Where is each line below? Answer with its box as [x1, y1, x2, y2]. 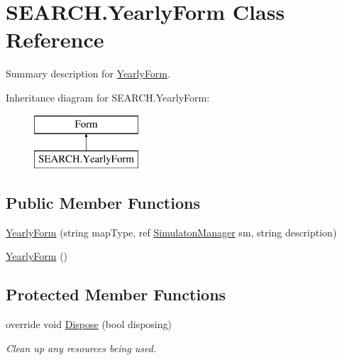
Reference [6, 25, 104, 54]
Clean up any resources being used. [6, 340, 157, 355]
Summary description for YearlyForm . [6, 66, 170, 81]
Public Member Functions [6, 192, 200, 214]
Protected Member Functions [6, 283, 226, 305]
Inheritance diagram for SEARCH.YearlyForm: [6, 89, 210, 104]
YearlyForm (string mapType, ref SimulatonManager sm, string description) [6, 224, 337, 239]
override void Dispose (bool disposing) [6, 317, 172, 332]
